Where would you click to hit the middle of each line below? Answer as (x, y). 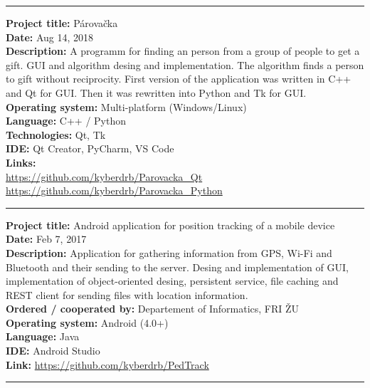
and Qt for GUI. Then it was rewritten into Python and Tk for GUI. (156, 92)
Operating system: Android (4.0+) (87, 322)
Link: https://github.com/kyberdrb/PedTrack (107, 364)
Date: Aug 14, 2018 (50, 37)
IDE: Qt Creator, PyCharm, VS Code (90, 148)
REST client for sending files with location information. (127, 294)
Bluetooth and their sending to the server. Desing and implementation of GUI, (177, 267)
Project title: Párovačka (62, 23)
